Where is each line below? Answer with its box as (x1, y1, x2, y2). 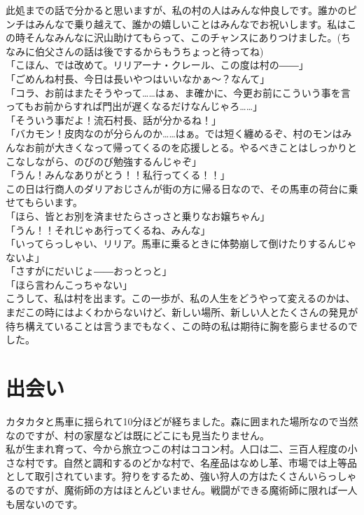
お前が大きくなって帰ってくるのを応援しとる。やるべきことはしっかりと (24, 139, 357, 154)
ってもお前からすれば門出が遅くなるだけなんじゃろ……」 (6, 99, 263, 114)
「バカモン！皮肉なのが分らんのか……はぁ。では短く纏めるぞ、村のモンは (6, 126, 342, 141)
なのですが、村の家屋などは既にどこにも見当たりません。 (6, 427, 269, 442)
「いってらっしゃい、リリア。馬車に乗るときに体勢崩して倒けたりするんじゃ (6, 236, 357, 251)
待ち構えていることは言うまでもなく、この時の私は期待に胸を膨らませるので (6, 318, 358, 333)
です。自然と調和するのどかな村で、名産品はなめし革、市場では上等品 (34, 455, 358, 469)
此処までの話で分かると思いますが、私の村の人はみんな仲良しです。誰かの (6, 3, 347, 17)
